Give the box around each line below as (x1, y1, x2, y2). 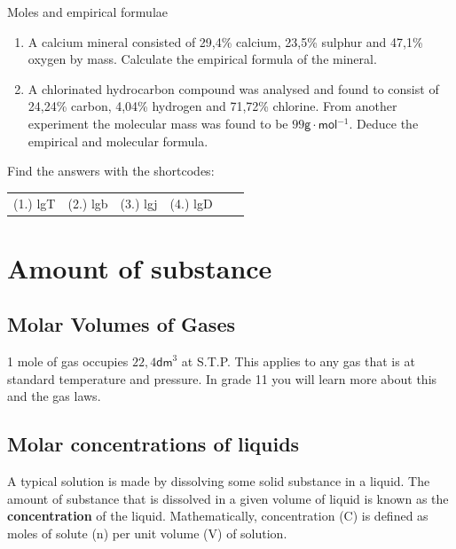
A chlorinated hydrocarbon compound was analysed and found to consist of (28, 79, 439, 98)
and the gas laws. (7, 387, 101, 405)
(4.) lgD (169, 193, 213, 212)
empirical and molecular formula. (28, 131, 208, 150)
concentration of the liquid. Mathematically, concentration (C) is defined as (7, 506, 428, 525)
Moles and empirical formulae (7, 3, 168, 20)
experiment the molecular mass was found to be (28, 114, 288, 132)
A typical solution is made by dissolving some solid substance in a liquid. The (7, 472, 430, 490)
